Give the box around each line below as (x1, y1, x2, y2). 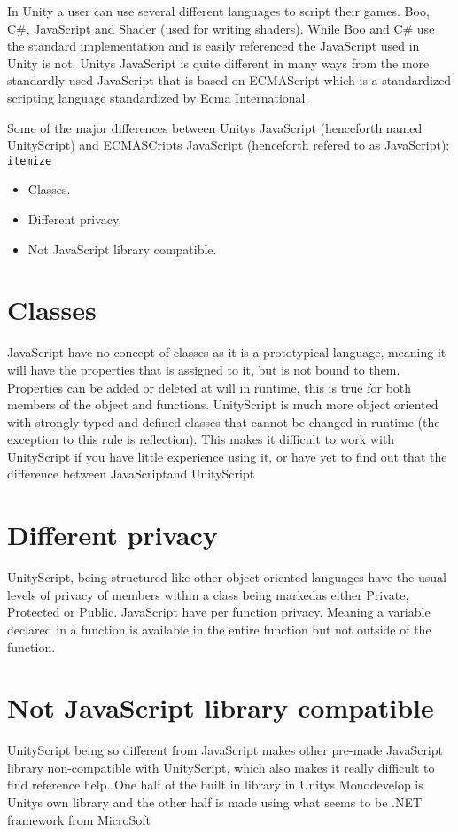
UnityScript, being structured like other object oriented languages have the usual (7, 568, 446, 587)
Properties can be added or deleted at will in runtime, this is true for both (7, 377, 412, 396)
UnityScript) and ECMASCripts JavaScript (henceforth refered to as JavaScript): (7, 136, 450, 154)
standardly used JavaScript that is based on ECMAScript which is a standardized (7, 71, 452, 89)
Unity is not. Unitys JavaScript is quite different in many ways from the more (7, 53, 430, 72)
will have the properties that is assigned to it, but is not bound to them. (7, 360, 400, 378)
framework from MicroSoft (7, 810, 151, 828)
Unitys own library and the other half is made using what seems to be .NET (7, 793, 423, 812)
